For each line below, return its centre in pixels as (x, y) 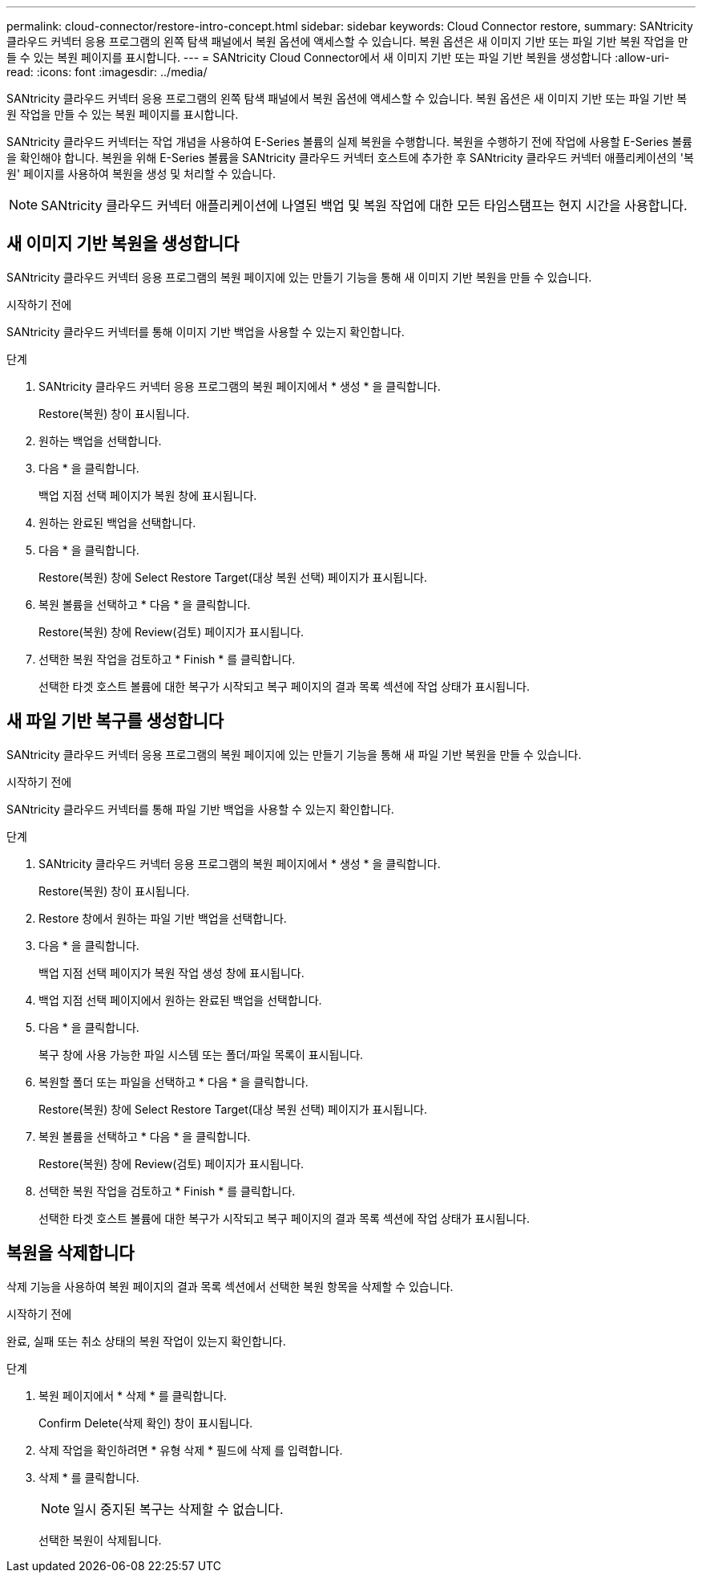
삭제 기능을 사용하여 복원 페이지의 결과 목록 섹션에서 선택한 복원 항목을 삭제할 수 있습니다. (230, 1286)
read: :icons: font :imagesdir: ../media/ (107, 72)
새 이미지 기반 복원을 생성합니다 (123, 244)
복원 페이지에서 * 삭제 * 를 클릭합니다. (133, 1395)
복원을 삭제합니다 (71, 1253)
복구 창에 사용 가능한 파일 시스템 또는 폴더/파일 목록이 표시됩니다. (201, 1054)
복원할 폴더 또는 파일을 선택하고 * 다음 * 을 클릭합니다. (173, 1082)
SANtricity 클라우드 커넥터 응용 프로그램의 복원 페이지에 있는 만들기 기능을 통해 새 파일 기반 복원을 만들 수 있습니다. (294, 754)
